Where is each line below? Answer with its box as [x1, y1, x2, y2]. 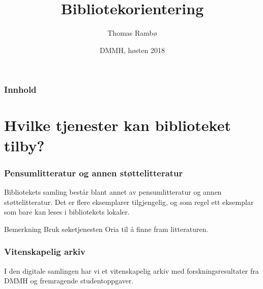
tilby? [4, 135, 45, 155]
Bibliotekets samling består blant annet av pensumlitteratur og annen [4, 187, 222, 197]
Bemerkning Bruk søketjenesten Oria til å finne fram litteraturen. [4, 223, 209, 234]
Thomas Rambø [107, 28, 157, 38]
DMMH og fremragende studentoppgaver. [4, 275, 134, 286]
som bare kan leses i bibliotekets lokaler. [4, 206, 130, 217]
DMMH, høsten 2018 [100, 44, 165, 55]
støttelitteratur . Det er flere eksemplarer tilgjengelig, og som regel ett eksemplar [4, 196, 254, 207]
